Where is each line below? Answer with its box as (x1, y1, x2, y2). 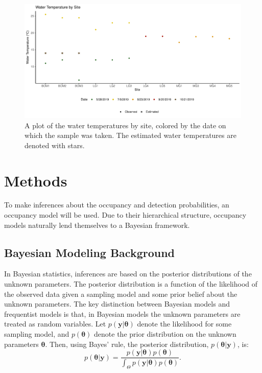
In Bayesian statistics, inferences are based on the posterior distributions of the (4, 268, 252, 279)
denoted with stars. (25, 139, 85, 150)
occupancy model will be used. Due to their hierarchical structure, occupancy (4, 209, 247, 220)
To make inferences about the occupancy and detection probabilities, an (4, 199, 229, 210)
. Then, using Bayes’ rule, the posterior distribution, (45, 338, 209, 349)
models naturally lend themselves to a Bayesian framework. (4, 219, 190, 230)
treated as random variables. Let (4, 318, 106, 329)
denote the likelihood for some (137, 318, 232, 329)
